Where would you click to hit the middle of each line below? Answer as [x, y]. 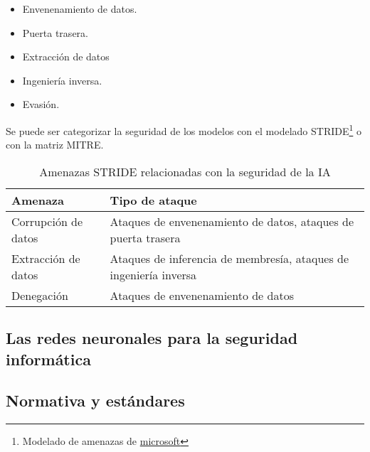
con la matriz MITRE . [55, 145]
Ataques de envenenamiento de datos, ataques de [232, 221]
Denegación [40, 295]
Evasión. [41, 104]
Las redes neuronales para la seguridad [152, 338]
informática [48, 359]
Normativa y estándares [95, 400]
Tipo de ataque [153, 200]
